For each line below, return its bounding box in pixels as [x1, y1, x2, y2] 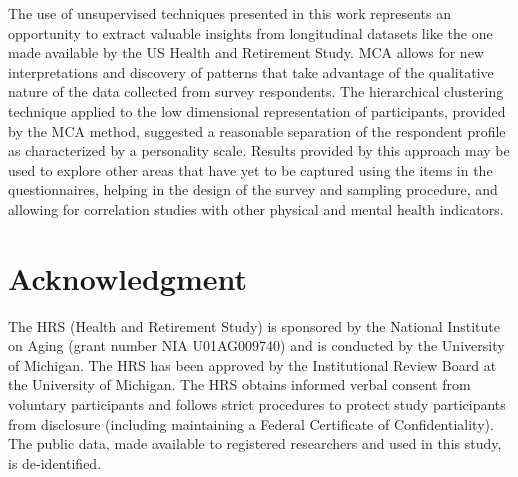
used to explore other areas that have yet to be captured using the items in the [8, 159, 493, 180]
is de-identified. [8, 452, 102, 473]
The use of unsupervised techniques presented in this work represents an [8, 3, 451, 23]
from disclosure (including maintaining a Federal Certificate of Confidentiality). [8, 413, 494, 434]
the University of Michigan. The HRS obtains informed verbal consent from [8, 374, 471, 395]
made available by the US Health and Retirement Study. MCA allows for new [8, 42, 484, 63]
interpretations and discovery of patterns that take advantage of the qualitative [8, 61, 494, 82]
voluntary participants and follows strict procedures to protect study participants [8, 394, 506, 415]
